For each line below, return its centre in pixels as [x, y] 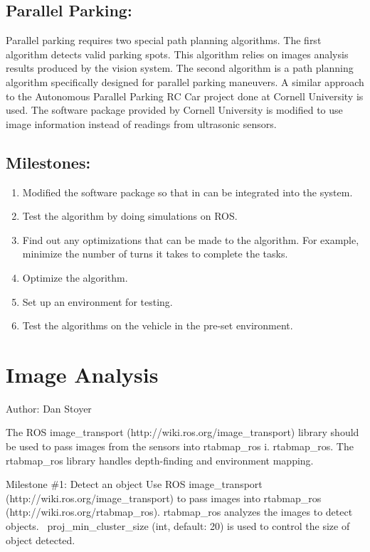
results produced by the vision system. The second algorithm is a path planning [180, 68]
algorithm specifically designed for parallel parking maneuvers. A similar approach [185, 81]
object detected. [41, 540]
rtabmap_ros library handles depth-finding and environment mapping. [160, 460]
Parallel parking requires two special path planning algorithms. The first [164, 40]
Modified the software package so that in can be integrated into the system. [187, 192]
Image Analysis [82, 374]
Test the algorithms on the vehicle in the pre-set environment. [158, 325]
